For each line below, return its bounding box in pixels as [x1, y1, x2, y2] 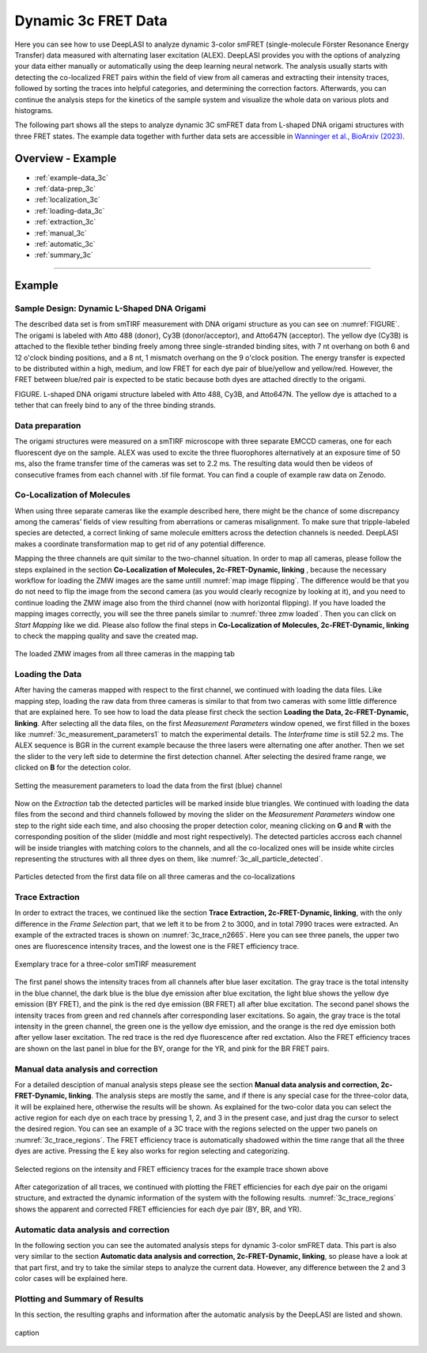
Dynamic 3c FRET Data [14, 12, 168, 29]
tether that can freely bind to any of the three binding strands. [14, 400, 217, 410]
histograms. [14, 105, 54, 115]
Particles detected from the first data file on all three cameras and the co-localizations [14, 872, 296, 882]
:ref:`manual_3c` [34, 228, 87, 237]
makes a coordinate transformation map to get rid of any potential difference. [14, 539, 266, 549]
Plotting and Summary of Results [14, 1293, 144, 1304]
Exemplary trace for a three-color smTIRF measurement [14, 959, 197, 969]
